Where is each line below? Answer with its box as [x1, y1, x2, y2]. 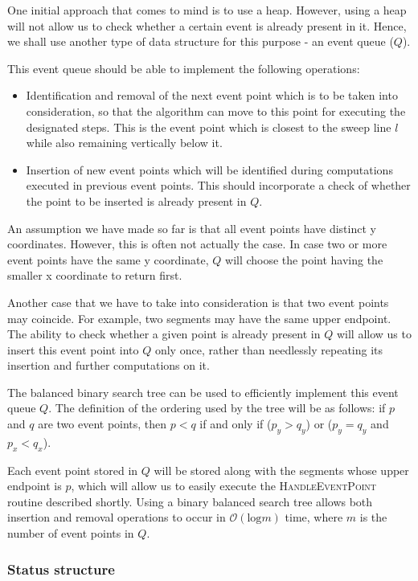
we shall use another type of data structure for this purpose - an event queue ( [7, 33, 394, 50]
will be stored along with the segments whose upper [154, 461, 409, 478]
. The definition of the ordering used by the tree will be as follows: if [48, 399, 386, 416]
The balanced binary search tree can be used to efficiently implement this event [7, 383, 399, 400]
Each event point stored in [7, 461, 138, 478]
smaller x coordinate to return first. [7, 267, 182, 284]
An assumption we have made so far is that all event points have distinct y [7, 219, 376, 236]
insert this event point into [7, 341, 139, 358]
